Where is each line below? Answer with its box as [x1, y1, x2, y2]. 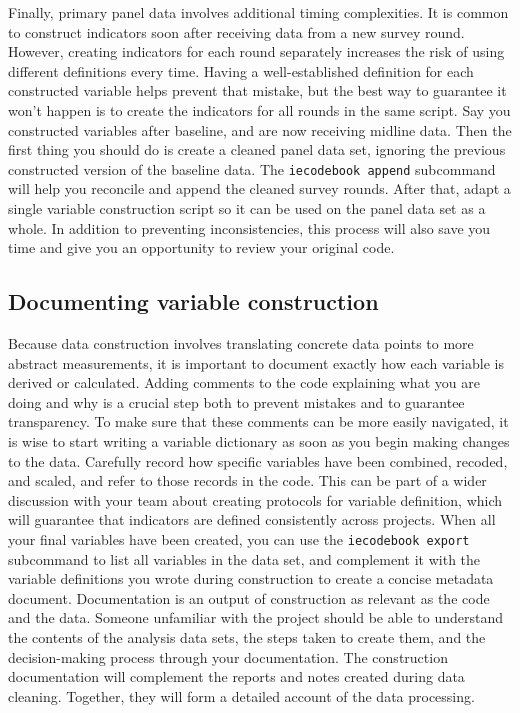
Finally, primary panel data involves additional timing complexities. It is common [8, 2, 509, 22]
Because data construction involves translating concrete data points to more [8, 332, 474, 353]
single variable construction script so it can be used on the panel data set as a [8, 198, 486, 218]
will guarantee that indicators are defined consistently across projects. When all [8, 509, 496, 530]
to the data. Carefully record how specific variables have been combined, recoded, [8, 450, 508, 471]
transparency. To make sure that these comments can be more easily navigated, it [8, 411, 509, 432]
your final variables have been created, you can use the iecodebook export [8, 528, 470, 549]
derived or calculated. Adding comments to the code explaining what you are [8, 372, 480, 393]
